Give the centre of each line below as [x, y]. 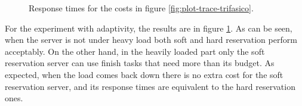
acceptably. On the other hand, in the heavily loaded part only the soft [135, 51]
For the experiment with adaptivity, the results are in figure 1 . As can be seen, [149, 28]
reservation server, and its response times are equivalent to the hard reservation [150, 86]
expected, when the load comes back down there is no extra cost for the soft [144, 74]
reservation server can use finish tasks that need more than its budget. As [140, 63]
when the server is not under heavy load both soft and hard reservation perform [151, 40]
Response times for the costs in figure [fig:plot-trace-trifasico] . [141, 8]
